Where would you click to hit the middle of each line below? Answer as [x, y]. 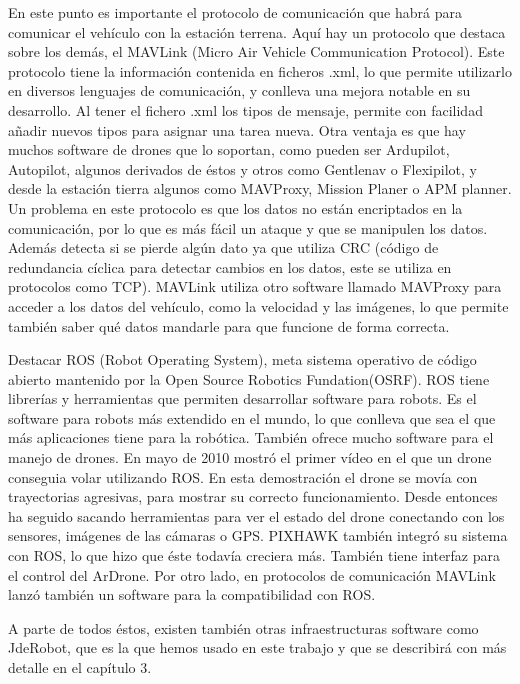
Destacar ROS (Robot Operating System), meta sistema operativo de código [242, 359]
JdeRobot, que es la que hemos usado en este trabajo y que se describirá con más [257, 647]
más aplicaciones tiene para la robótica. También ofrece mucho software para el [251, 437]
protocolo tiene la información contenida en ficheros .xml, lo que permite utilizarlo [260, 70]
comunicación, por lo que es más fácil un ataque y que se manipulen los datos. [248, 227]
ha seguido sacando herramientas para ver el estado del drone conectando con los [256, 515]
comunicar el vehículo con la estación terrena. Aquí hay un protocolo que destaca [257, 31]
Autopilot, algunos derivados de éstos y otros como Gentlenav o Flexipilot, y [242, 168]
